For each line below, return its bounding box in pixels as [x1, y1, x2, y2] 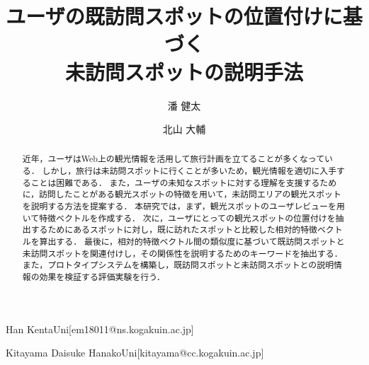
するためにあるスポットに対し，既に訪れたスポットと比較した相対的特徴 [30, 224, 317, 236]
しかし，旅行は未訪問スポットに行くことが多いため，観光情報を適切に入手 [42, 165, 337, 177]
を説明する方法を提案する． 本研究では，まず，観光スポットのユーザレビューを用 [22, 200, 345, 212]
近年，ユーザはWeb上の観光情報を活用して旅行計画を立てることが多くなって [22, 153, 325, 165]
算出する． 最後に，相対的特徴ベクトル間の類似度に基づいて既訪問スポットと [39, 236, 345, 248]
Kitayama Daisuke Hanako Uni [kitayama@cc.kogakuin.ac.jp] [6, 345, 264, 360]
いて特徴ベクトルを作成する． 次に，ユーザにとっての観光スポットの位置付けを [22, 212, 336, 224]
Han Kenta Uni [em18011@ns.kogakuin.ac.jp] [6, 321, 194, 336]
